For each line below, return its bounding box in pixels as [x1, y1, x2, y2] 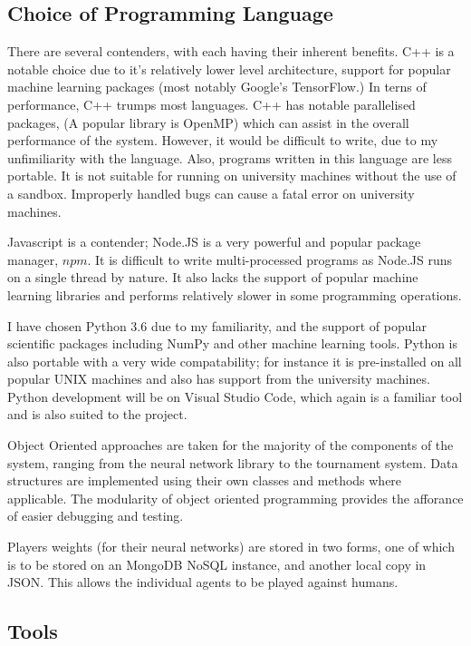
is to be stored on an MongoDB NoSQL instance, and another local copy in [7, 554, 427, 573]
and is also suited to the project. [7, 405, 187, 424]
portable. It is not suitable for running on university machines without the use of [7, 166, 457, 185]
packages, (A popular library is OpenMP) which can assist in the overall [7, 113, 409, 132]
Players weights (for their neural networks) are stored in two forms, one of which [7, 537, 455, 556]
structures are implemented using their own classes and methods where [7, 471, 402, 490]
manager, [7, 250, 59, 269]
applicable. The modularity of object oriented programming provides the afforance [7, 488, 464, 507]
